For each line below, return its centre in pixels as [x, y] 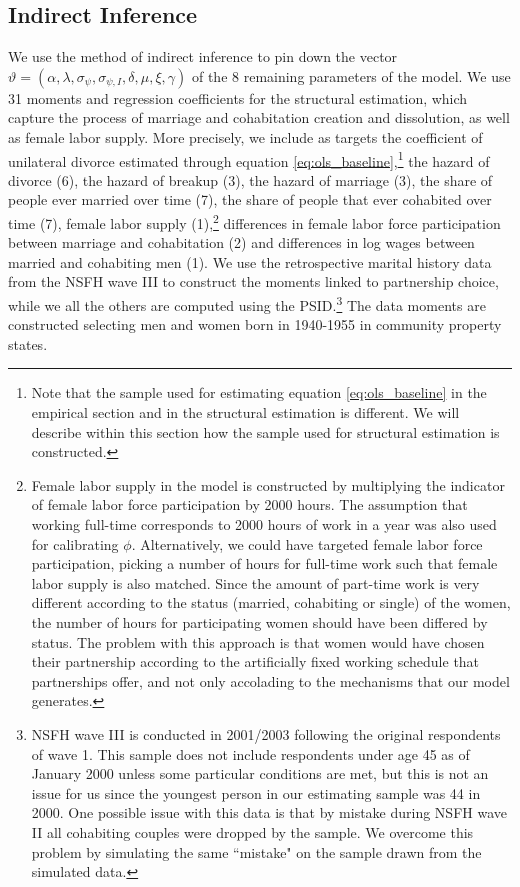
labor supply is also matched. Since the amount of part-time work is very [255, 582]
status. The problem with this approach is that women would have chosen [258, 641]
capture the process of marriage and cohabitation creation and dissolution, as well [259, 117]
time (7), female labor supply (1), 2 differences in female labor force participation [254, 221]
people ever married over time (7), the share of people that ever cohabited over [250, 199]
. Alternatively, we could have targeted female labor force [307, 543]
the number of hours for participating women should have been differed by [259, 622]
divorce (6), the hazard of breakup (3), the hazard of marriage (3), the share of [250, 179]
